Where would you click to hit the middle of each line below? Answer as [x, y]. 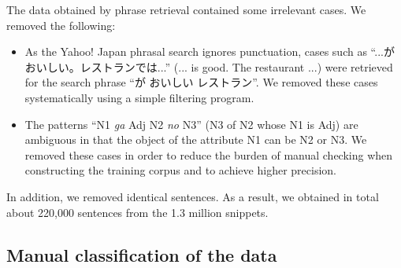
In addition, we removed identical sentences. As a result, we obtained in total [193, 196]
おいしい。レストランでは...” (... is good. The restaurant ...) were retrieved [209, 66]
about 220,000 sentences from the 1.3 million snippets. [137, 212]
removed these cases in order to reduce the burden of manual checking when [209, 154]
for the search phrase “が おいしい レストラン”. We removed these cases [201, 82]
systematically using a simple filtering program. [139, 97]
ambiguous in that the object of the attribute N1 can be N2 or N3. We [196, 140]
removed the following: [61, 25]
